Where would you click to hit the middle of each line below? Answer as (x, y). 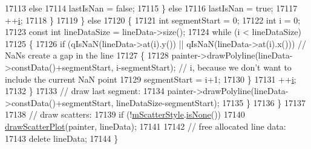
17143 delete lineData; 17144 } (62, 138)
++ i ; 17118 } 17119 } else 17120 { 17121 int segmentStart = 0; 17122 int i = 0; (153, 20)
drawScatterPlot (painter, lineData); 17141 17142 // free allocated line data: (146, 126)
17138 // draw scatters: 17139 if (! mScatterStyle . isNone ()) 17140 (125, 114)
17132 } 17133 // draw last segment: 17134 (85, 91)
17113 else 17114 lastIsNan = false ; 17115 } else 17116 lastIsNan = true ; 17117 (151, 8)
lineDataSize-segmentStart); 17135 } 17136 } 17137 (211, 102)
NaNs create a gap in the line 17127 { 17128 (87, 55)
